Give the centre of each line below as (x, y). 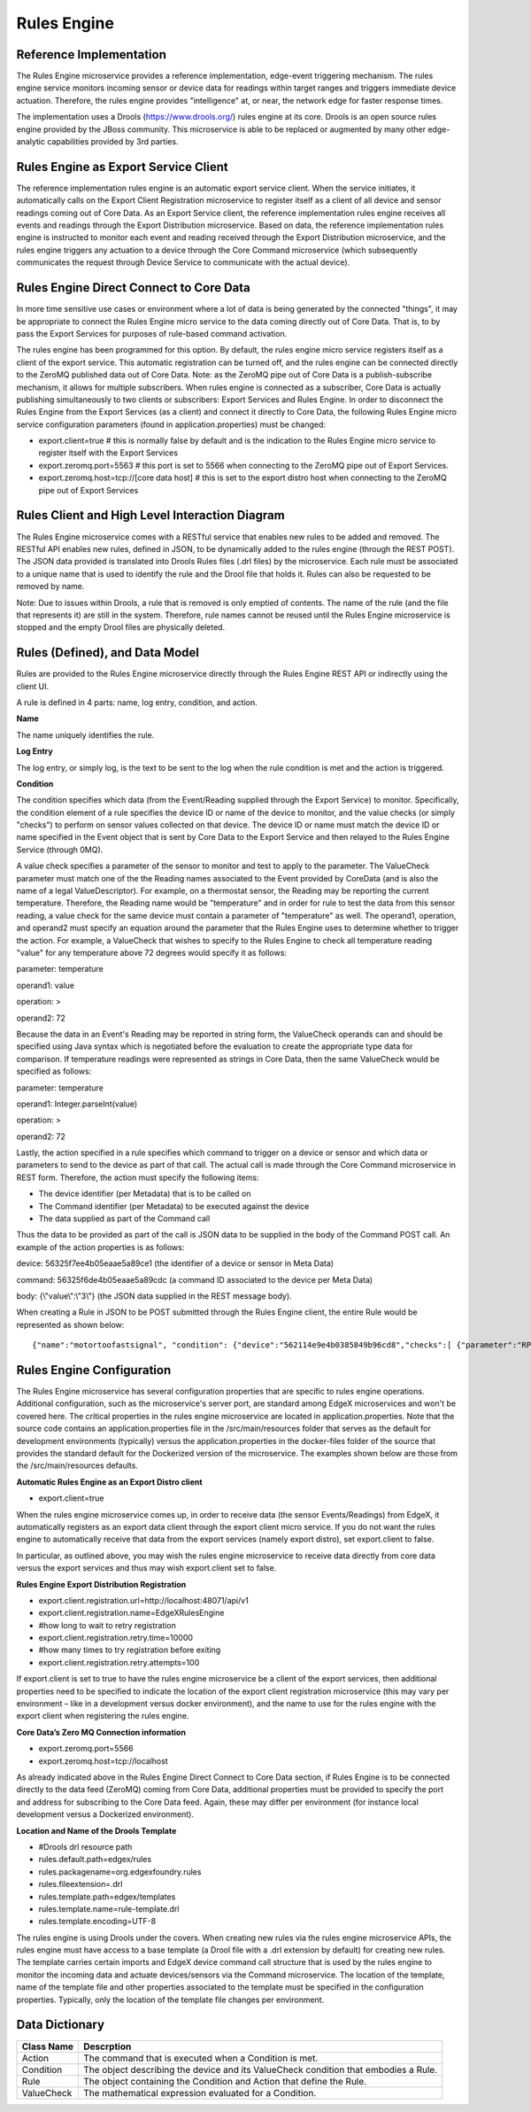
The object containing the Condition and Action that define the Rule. (225, 2081)
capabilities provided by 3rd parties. (113, 142)
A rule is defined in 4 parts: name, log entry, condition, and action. (137, 702)
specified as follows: (54, 1071)
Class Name (48, 2046)
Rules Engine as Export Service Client (123, 167)
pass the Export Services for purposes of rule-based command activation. (152, 333)
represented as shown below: (70, 1324)
